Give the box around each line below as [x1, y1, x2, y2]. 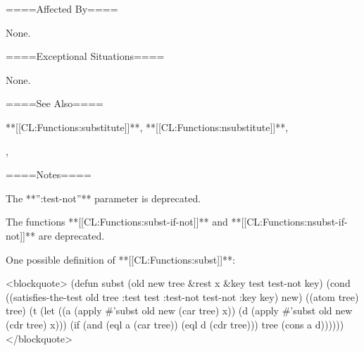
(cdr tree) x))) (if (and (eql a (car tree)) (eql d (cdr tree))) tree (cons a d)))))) [6, 316, 344, 331]
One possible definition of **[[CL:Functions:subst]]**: [6, 252, 235, 266]
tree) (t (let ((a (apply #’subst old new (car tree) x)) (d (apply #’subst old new [6, 303, 353, 318]
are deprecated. [38, 228, 105, 242]
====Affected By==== [6, 1, 118, 16]
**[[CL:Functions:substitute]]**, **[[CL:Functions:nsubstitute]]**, [6, 119, 289, 134]
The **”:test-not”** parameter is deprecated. [6, 190, 201, 205]
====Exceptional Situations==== [6, 49, 165, 63]
